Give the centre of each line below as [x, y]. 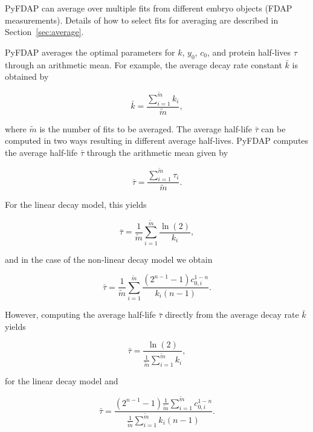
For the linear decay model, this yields [76, 205]
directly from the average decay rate [232, 314]
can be [273, 128]
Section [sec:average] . [44, 32]
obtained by [27, 76]
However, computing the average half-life [80, 314]
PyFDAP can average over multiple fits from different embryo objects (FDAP [149, 8]
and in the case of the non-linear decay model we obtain [109, 259]
